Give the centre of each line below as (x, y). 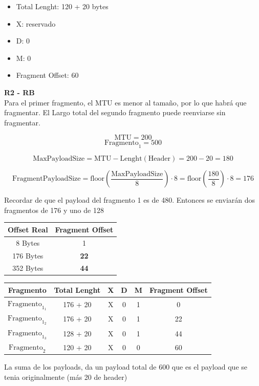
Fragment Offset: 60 (47, 75)
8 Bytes (28, 242)
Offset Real (28, 229)
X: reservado (36, 23)
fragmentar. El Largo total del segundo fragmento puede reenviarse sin (115, 112)
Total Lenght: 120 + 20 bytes (62, 6)
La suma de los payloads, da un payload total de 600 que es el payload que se (126, 367)
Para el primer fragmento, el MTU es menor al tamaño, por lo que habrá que (125, 102)
